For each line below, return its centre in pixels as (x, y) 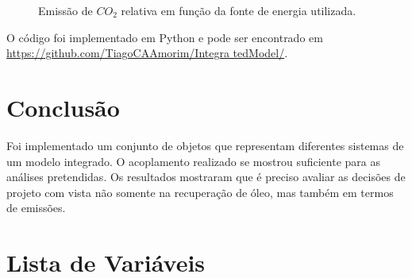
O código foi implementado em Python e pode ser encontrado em (165, 37)
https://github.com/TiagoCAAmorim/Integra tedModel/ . (147, 53)
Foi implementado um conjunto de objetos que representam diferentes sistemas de (205, 145)
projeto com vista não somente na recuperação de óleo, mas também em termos (200, 192)
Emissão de (65, 10)
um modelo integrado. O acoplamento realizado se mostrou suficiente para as (193, 161)
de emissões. (36, 208)
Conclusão (63, 107)
